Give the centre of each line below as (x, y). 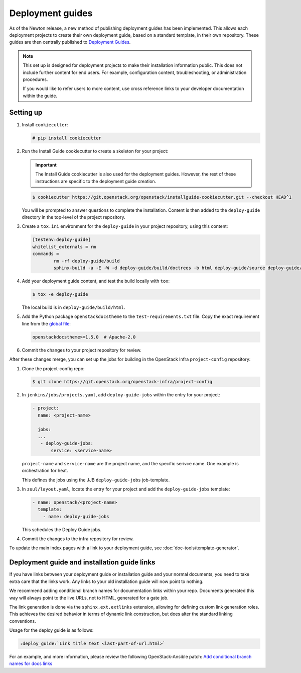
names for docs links (31, 663)
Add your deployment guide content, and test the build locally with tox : (96, 281)
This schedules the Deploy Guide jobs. (62, 529)
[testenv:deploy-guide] (62, 240)
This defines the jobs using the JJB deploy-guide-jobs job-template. (96, 480)
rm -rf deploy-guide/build (87, 261)
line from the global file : (46, 323)
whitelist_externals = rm (64, 247)
